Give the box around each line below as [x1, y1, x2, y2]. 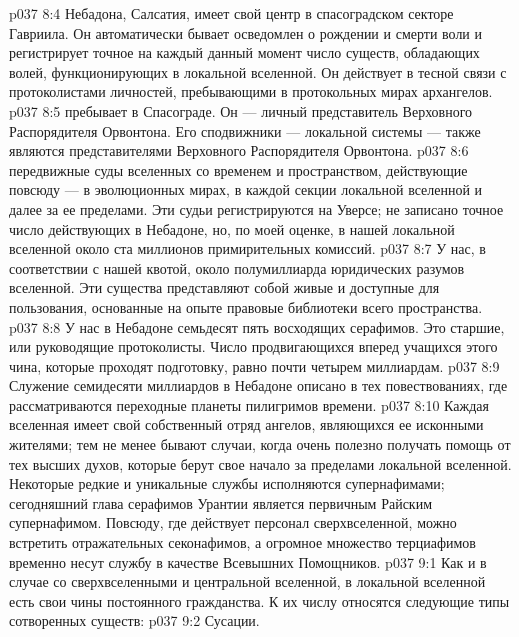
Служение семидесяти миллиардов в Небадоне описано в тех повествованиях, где [9, 375, 508, 396]
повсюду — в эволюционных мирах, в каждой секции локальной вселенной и [9, 179, 483, 200]
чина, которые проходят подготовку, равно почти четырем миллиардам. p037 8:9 [9, 355, 500, 376]
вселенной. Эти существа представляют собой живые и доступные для [9, 277, 440, 298]
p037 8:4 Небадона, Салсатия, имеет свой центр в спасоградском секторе [9, 3, 454, 23]
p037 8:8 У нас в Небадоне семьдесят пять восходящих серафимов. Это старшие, [9, 316, 505, 337]
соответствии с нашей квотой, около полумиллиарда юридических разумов [9, 257, 465, 278]
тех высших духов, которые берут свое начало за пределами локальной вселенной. [9, 453, 512, 474]
